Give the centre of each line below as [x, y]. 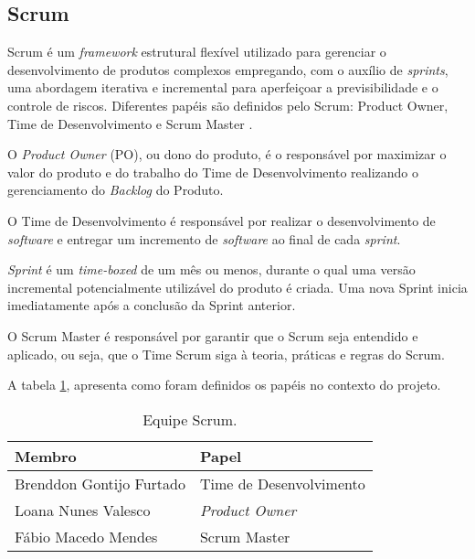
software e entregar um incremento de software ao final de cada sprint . [204, 238]
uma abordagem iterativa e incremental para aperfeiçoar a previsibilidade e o [223, 87]
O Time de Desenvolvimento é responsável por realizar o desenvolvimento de [222, 220]
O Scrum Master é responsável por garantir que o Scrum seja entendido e [213, 335]
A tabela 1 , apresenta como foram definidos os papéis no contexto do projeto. [224, 385]
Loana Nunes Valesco [83, 510]
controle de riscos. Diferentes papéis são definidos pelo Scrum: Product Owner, [228, 105]
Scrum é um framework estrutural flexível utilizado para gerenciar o [197, 52]
